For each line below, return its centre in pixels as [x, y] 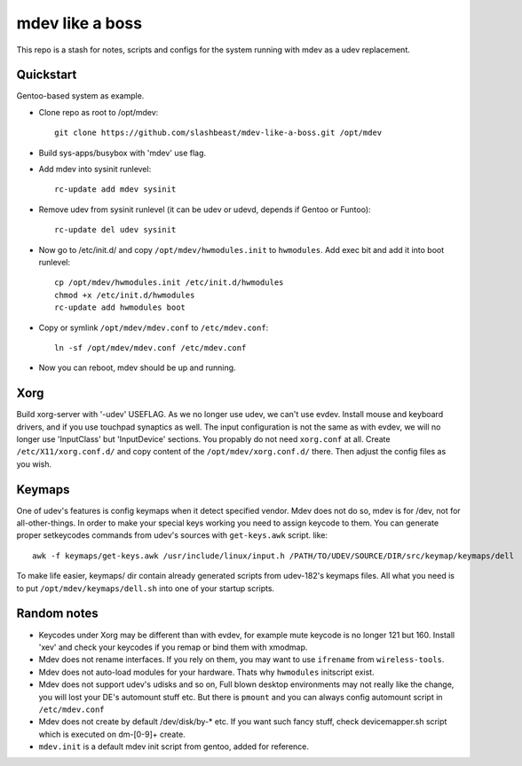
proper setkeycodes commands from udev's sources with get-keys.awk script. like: [172, 535]
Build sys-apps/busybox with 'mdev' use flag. [123, 153]
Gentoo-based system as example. [80, 96]
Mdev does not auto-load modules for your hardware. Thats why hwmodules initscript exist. [206, 672]
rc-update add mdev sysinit [115, 190]
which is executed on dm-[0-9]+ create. [112, 734]
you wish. [34, 464]
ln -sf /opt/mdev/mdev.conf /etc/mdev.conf [150, 347]
